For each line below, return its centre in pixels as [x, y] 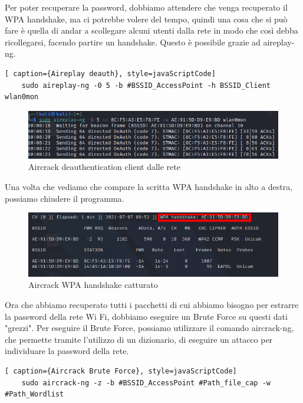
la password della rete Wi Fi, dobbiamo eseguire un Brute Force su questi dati [146, 316]
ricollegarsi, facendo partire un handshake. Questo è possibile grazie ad [133, 42]
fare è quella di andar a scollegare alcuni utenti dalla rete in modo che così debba [151, 30]
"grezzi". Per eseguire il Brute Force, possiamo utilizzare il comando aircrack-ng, [149, 328]
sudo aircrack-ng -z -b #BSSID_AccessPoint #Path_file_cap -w [146, 383]
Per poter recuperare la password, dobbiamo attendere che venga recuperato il [146, 7]
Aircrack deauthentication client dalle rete [104, 167]
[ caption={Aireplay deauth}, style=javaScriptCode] [110, 73]
